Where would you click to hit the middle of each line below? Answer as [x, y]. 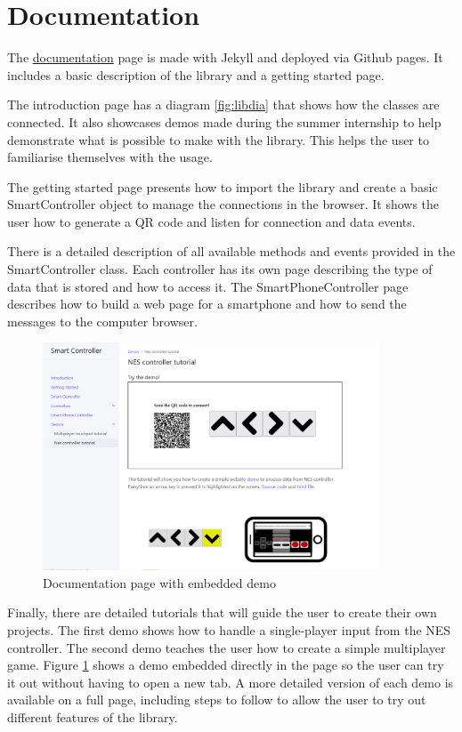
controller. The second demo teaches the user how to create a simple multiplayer [227, 647]
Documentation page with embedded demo [159, 582]
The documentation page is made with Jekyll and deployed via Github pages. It [225, 57]
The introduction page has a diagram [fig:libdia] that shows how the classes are [223, 105]
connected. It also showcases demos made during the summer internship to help [224, 121]
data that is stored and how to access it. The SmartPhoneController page [208, 286]
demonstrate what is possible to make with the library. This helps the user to [218, 139]
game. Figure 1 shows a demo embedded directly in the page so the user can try [226, 665]
